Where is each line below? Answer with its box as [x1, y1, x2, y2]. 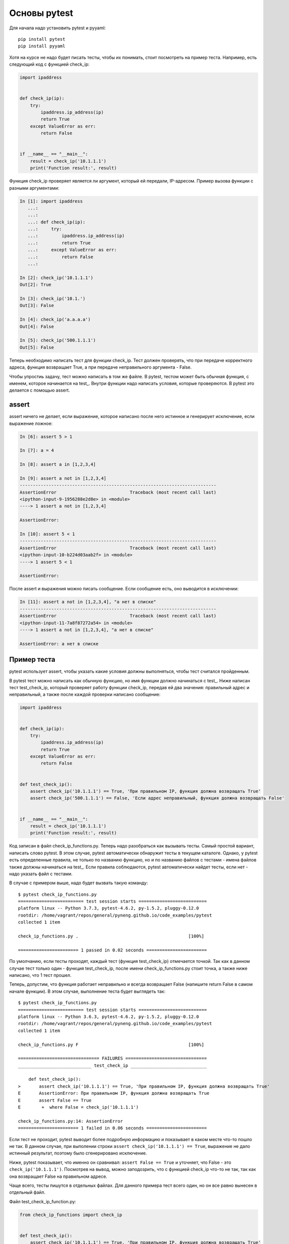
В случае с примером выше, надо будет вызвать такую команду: [9, 880, 148, 886]
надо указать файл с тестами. [9, 871, 73, 877]
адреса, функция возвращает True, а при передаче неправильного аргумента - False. [9, 364, 192, 370]
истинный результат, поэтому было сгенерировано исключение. [9, 1150, 147, 1156]
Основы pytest [9, 7, 74, 18]
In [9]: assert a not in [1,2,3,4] [19, 475, 106, 481]
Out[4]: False [19, 323, 54, 329]
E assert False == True [18, 1097, 92, 1103]
